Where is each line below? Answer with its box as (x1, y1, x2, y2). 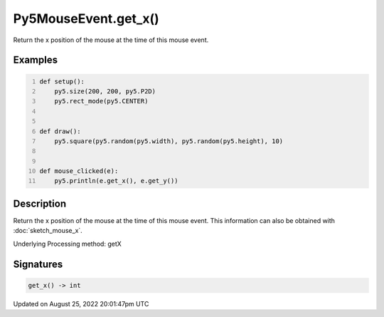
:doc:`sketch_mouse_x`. (13, 227, 83, 235)
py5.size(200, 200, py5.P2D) (54, 87, 156, 95)
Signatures (13, 258, 63, 270)
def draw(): (39, 127, 81, 135)
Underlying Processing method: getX (13, 239, 122, 248)
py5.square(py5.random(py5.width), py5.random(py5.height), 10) (54, 137, 284, 145)
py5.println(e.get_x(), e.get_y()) (54, 177, 178, 185)
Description (13, 197, 67, 209)
